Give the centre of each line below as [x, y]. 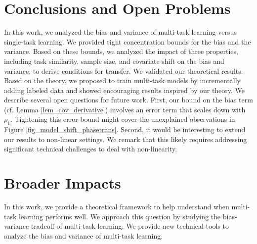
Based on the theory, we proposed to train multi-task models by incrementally [122, 80]
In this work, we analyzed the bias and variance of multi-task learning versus [120, 32]
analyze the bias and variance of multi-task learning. [84, 235]
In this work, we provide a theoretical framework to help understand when [117, 207]
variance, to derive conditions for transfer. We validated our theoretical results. [124, 71]
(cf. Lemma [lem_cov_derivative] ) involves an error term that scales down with [125, 109]
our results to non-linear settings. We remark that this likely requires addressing [126, 139]
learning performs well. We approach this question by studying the [120, 216]
